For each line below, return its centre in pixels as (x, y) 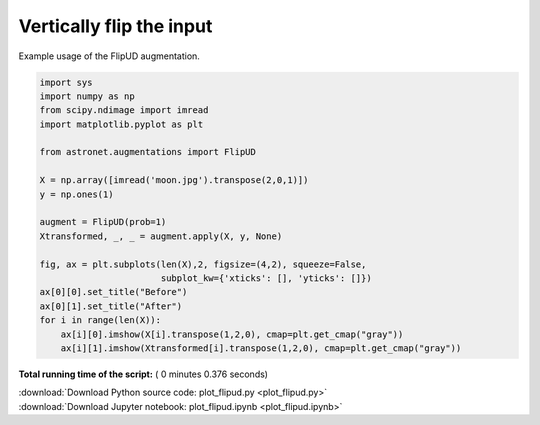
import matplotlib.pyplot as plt (121, 124)
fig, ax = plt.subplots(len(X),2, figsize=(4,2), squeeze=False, (203, 264)
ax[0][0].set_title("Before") (113, 292)
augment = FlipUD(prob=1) (103, 222)
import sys (66, 82)
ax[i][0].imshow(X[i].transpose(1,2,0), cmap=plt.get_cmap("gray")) (232, 334)
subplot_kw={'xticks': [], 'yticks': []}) (266, 278)
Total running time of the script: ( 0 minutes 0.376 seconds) (143, 374)
